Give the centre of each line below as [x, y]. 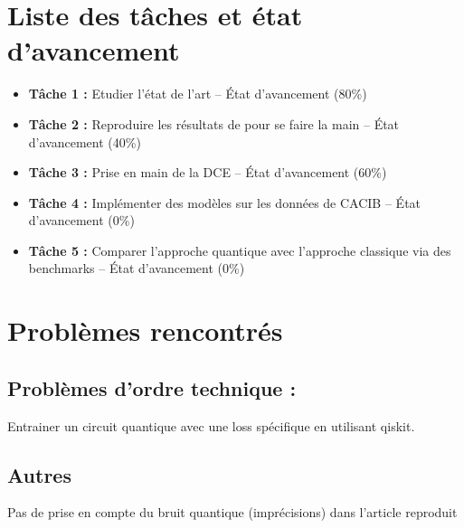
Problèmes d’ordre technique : [152, 387]
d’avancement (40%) [85, 141]
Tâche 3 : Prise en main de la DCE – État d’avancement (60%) [208, 172]
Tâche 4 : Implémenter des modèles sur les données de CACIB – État [225, 202]
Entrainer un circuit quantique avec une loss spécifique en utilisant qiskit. [211, 425]
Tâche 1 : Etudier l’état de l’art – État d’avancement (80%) [198, 94]
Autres [39, 474]
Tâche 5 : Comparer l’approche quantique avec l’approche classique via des [240, 250]
